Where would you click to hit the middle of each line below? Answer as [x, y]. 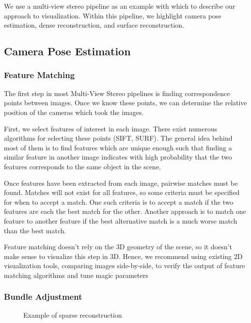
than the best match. [35, 230]
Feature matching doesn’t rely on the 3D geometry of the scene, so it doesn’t [118, 247]
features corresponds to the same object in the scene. [83, 166]
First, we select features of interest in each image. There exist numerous [111, 128]
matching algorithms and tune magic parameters [76, 275]
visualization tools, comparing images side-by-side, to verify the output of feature [125, 266]
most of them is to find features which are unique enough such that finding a [118, 147]
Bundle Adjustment [43, 297]
